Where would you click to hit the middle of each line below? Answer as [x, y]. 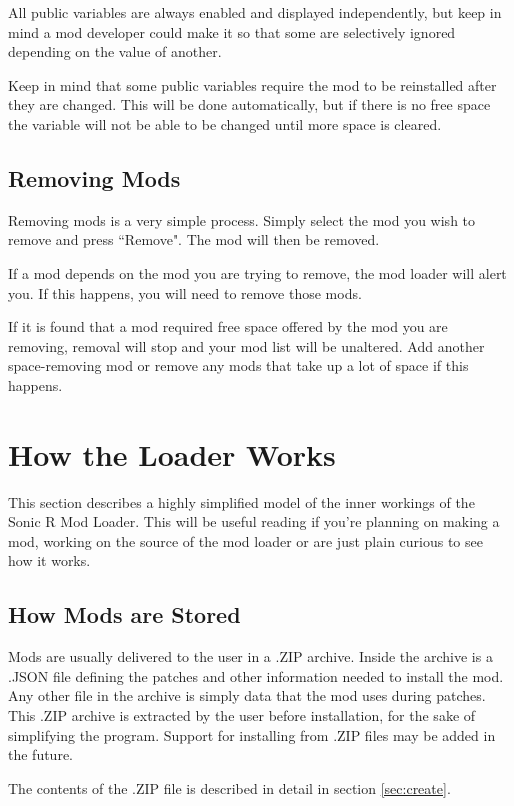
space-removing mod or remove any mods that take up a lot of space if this [238, 365]
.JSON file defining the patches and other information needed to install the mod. [256, 675]
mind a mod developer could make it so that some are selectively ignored [232, 31]
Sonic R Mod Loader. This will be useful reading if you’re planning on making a [254, 521]
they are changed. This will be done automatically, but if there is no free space [249, 104]
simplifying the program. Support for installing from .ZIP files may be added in [252, 734]
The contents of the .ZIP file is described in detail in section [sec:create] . [229, 787]
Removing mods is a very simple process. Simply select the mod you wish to [242, 219]
